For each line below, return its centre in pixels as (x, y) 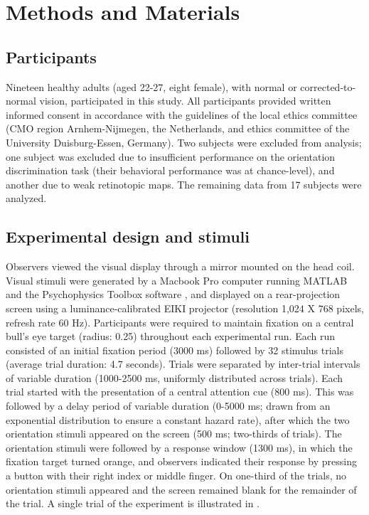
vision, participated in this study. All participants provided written (185, 101)
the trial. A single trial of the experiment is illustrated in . (133, 503)
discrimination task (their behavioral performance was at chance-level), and (170, 170)
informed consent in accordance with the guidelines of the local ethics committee (182, 114)
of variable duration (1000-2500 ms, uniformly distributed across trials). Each (175, 377)
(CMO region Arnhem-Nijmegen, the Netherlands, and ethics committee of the (178, 128)
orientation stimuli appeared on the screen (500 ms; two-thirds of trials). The (174, 434)
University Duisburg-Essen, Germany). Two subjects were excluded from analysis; (184, 142)
